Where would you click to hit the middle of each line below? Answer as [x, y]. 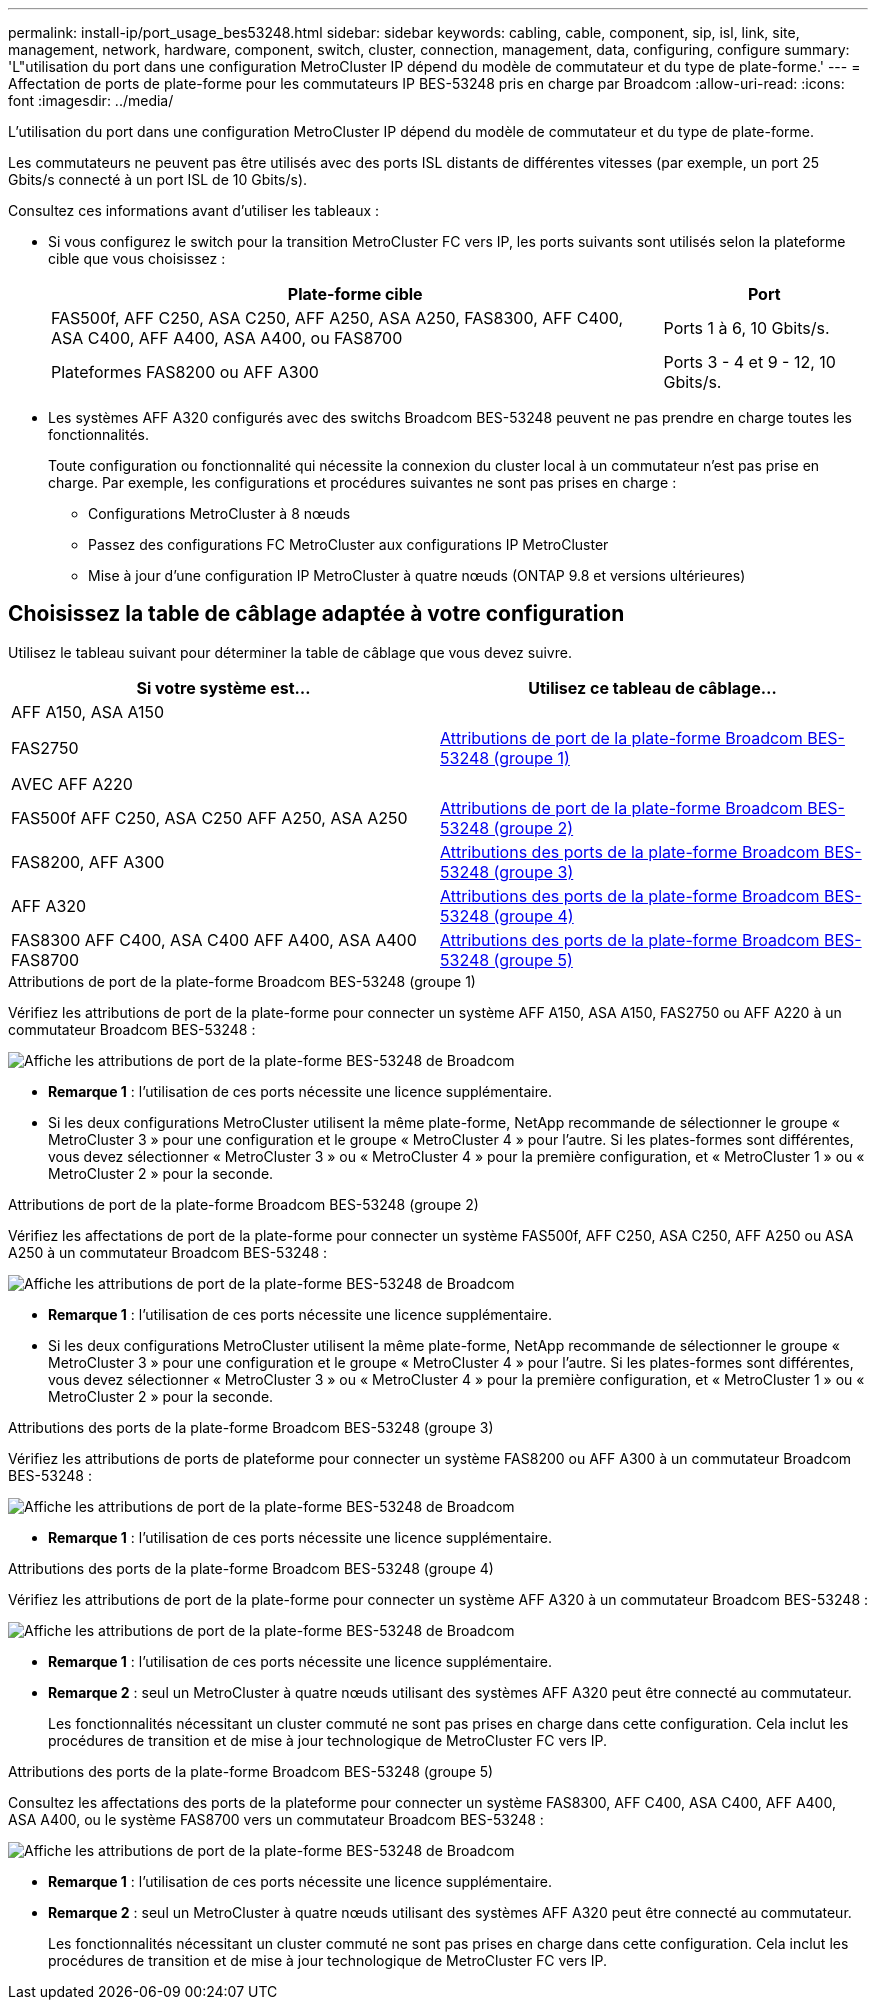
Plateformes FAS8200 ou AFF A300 [185, 372]
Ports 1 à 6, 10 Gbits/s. [746, 328]
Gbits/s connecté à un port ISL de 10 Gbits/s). [158, 179]
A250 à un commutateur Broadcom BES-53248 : [168, 1252]
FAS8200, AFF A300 [88, 861]
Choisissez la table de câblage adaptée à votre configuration [316, 614]
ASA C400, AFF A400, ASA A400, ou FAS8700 [227, 338]
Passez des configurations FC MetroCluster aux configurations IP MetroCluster [348, 544]
